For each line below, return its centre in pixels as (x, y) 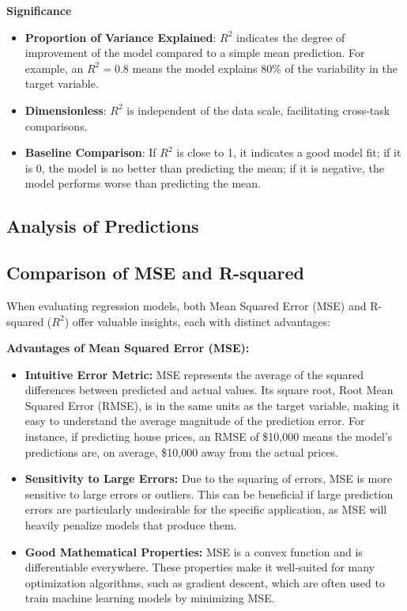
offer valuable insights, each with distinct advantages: (201, 321)
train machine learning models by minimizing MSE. (150, 598)
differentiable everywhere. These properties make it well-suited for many (200, 567)
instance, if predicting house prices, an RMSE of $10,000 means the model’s (209, 436)
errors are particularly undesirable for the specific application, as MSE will (206, 509)
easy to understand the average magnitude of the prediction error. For (195, 421)
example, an (54, 68)
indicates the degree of (291, 37)
